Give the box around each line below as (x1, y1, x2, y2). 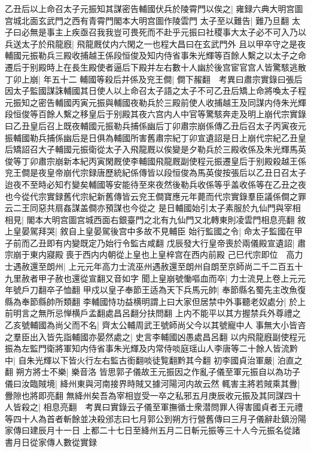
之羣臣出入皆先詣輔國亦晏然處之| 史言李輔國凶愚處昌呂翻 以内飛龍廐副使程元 (5, 330, 306, 343)
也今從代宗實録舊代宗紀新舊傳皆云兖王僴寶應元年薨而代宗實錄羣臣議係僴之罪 (5, 190, 306, 202)
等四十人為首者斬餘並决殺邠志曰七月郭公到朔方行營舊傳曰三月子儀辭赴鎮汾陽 (5, 412, 306, 424)
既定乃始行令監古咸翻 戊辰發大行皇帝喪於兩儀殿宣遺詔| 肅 (80, 236, 306, 249)
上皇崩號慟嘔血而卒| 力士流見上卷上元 (150, 271, 298, 284)
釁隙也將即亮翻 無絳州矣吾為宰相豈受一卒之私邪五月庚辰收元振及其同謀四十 (5, 389, 301, 401)
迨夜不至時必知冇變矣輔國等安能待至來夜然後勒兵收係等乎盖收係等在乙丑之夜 (5, 178, 306, 190)
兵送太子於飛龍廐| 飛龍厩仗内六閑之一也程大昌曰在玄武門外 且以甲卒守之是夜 (5, 37, 306, 50)
